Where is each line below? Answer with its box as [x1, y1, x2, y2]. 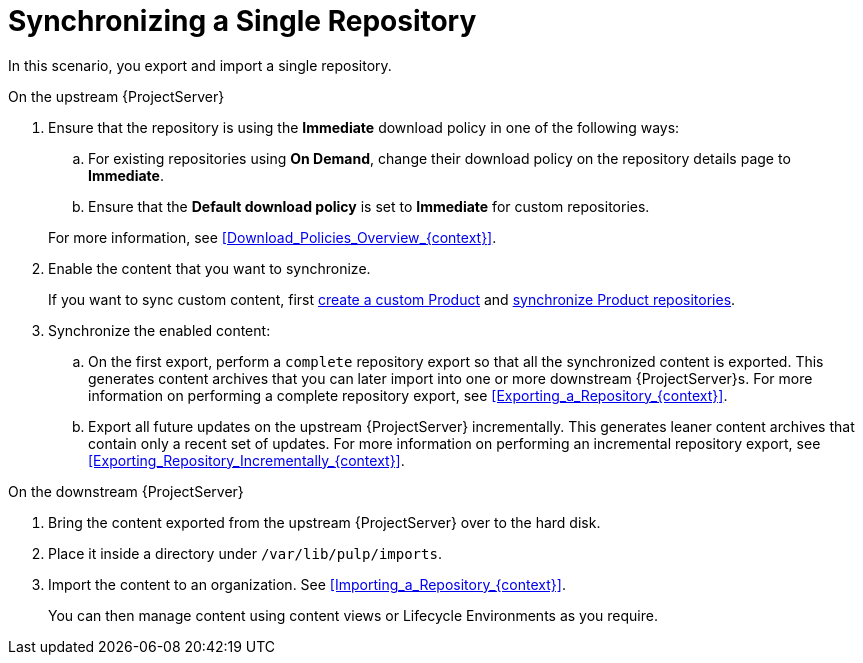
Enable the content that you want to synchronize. [48, 259, 371, 277]
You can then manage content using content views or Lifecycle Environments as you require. [48, 606, 658, 624]
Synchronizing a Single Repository [8, 4, 477, 38]
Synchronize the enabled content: [48, 321, 271, 339]
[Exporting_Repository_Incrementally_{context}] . [88, 451, 405, 469]
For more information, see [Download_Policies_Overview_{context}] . [48, 228, 497, 246]
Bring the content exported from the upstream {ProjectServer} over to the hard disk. [48, 513, 601, 531]
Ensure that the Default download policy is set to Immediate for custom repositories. [88, 197, 650, 215]
